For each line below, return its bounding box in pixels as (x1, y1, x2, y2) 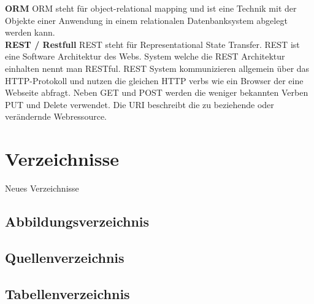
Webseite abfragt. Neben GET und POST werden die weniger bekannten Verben (5, 86, 308, 99)
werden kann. (5, 26, 55, 39)
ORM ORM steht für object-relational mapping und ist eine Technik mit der (5, 2, 297, 14)
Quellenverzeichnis (5, 247, 124, 267)
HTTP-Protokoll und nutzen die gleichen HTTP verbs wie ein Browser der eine (5, 74, 304, 87)
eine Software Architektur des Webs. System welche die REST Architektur (5, 50, 285, 63)
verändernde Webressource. (5, 110, 107, 123)
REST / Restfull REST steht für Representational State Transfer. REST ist (5, 37, 300, 50)
